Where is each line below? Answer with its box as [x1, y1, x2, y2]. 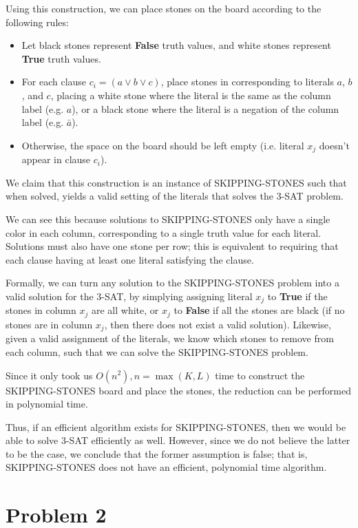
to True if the [267, 288, 328, 303]
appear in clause [21, 152, 91, 167]
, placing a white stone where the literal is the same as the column [50, 87, 331, 102]
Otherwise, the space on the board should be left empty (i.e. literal [21, 138, 304, 152]
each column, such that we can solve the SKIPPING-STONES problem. [6, 344, 308, 359]
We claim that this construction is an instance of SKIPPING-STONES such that [6, 175, 347, 189]
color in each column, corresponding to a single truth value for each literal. [6, 225, 322, 240]
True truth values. [21, 51, 101, 65]
